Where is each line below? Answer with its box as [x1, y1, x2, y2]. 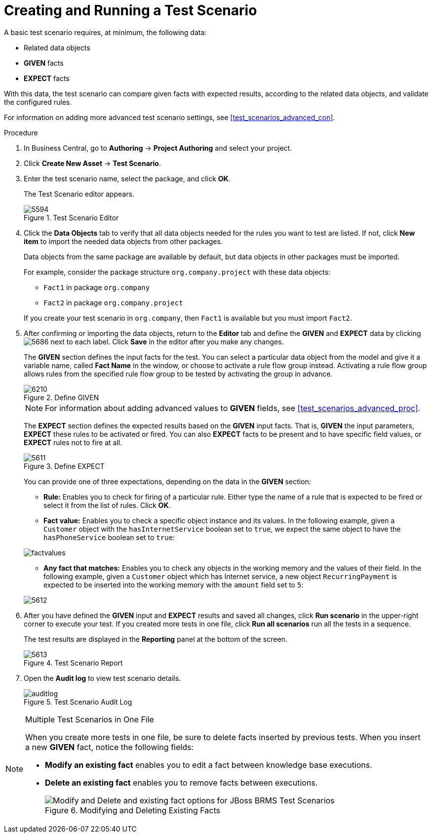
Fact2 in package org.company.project [43, 298, 183, 307]
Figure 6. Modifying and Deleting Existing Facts [45, 805, 220, 815]
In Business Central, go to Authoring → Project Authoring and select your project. [24, 143, 292, 152]
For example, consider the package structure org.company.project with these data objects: [24, 267, 331, 276]
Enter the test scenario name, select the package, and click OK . [24, 174, 231, 183]
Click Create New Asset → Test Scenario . [24, 159, 161, 167]
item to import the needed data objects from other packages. [24, 237, 223, 246]
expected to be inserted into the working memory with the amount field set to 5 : [43, 580, 304, 589]
